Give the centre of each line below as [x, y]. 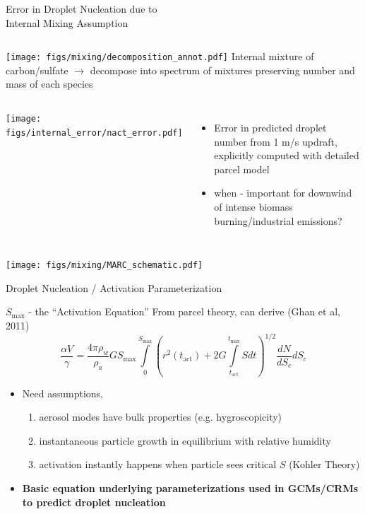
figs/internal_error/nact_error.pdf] [94, 133]
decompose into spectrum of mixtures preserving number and [222, 70]
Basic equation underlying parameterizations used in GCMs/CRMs [190, 487]
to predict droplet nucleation [94, 502]
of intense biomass [253, 206]
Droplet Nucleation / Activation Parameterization [114, 287]
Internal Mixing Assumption [67, 22]
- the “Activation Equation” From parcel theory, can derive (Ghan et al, [184, 311]
